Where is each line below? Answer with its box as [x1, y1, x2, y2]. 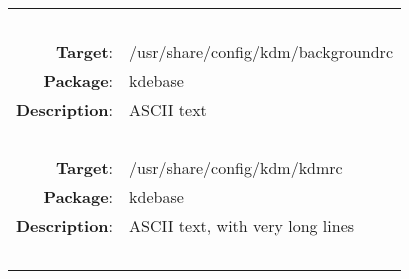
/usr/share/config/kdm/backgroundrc [129, 40, 393, 63]
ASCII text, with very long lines [129, 214, 355, 237]
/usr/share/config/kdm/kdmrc [129, 156, 343, 179]
